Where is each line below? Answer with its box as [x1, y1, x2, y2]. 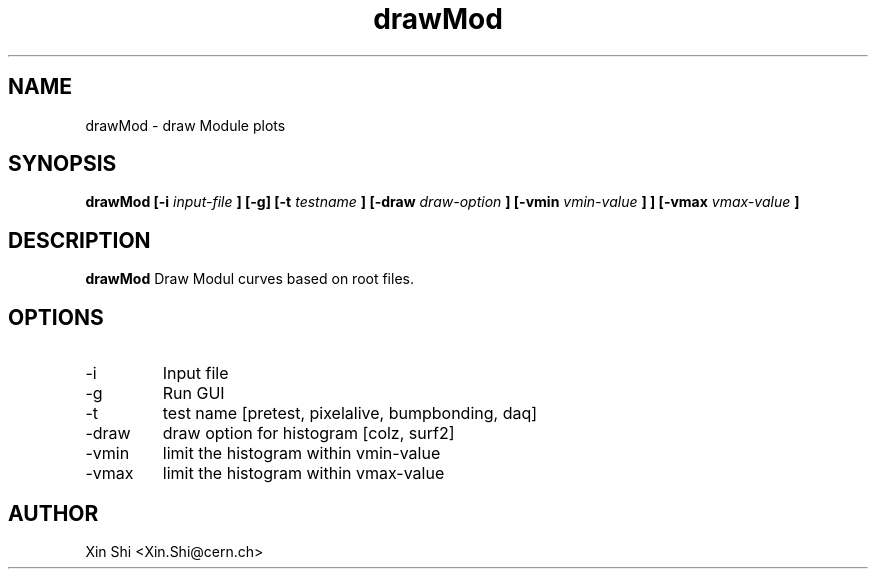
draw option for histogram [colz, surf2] [162, 423, 455, 444]
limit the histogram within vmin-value [162, 443, 441, 464]
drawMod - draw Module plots [85, 116, 286, 134]
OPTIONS [8, 304, 104, 330]
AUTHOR [8, 500, 99, 526]
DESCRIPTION [8, 227, 151, 253]
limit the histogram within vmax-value [162, 463, 445, 484]
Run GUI [162, 383, 225, 404]
